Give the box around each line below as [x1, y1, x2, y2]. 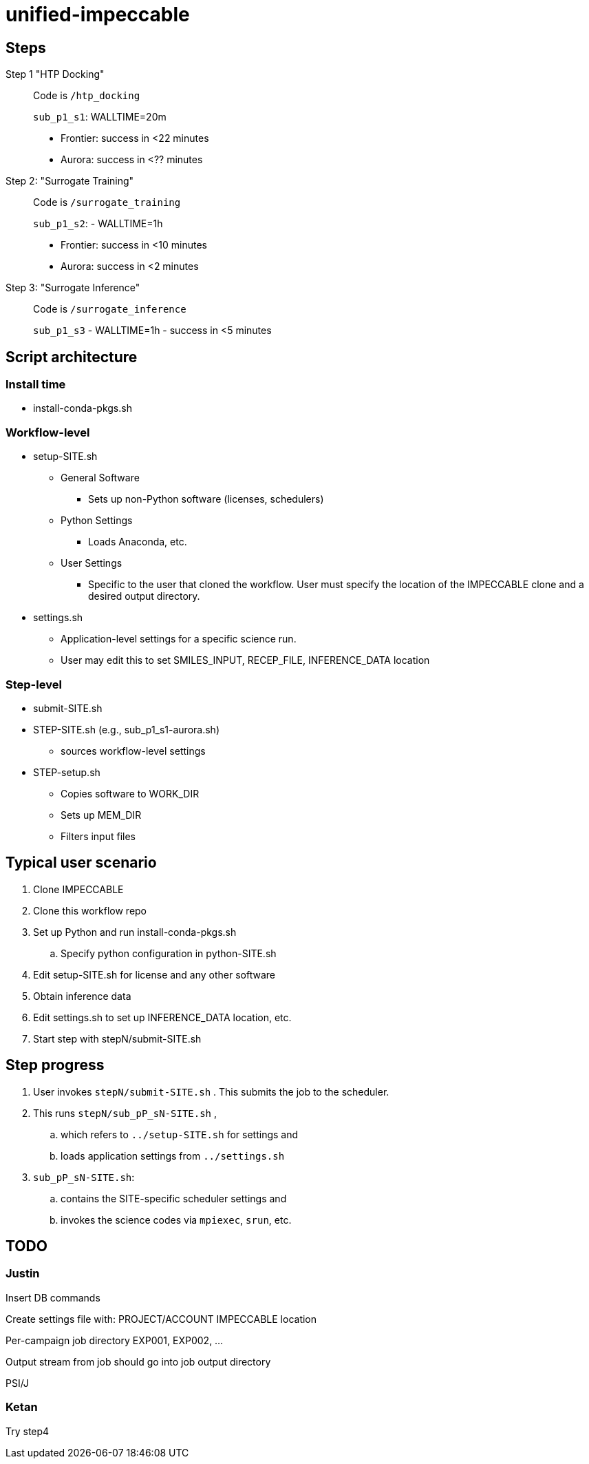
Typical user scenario [6, 854, 157, 872]
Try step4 [6, 1425, 50, 1437]
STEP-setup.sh [33, 766, 100, 778]
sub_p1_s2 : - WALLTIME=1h [33, 218, 163, 230]
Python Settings [61, 514, 133, 527]
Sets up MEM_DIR [61, 808, 142, 821]
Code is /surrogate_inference [33, 303, 186, 315]
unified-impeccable [6, 3, 190, 26]
